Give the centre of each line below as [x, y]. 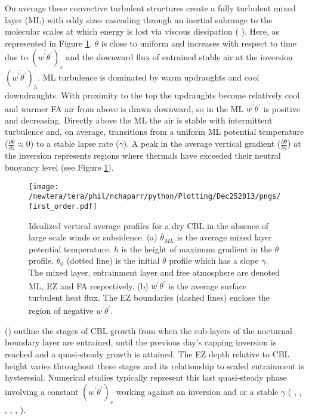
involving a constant [42, 391]
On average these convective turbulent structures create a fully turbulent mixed [150, 8]
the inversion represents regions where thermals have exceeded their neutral [143, 155]
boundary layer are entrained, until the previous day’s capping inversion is [141, 342]
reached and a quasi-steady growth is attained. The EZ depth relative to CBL [147, 353]
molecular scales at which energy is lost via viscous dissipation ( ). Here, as [142, 31]
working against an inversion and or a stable [197, 391]
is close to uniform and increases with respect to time [199, 43]
